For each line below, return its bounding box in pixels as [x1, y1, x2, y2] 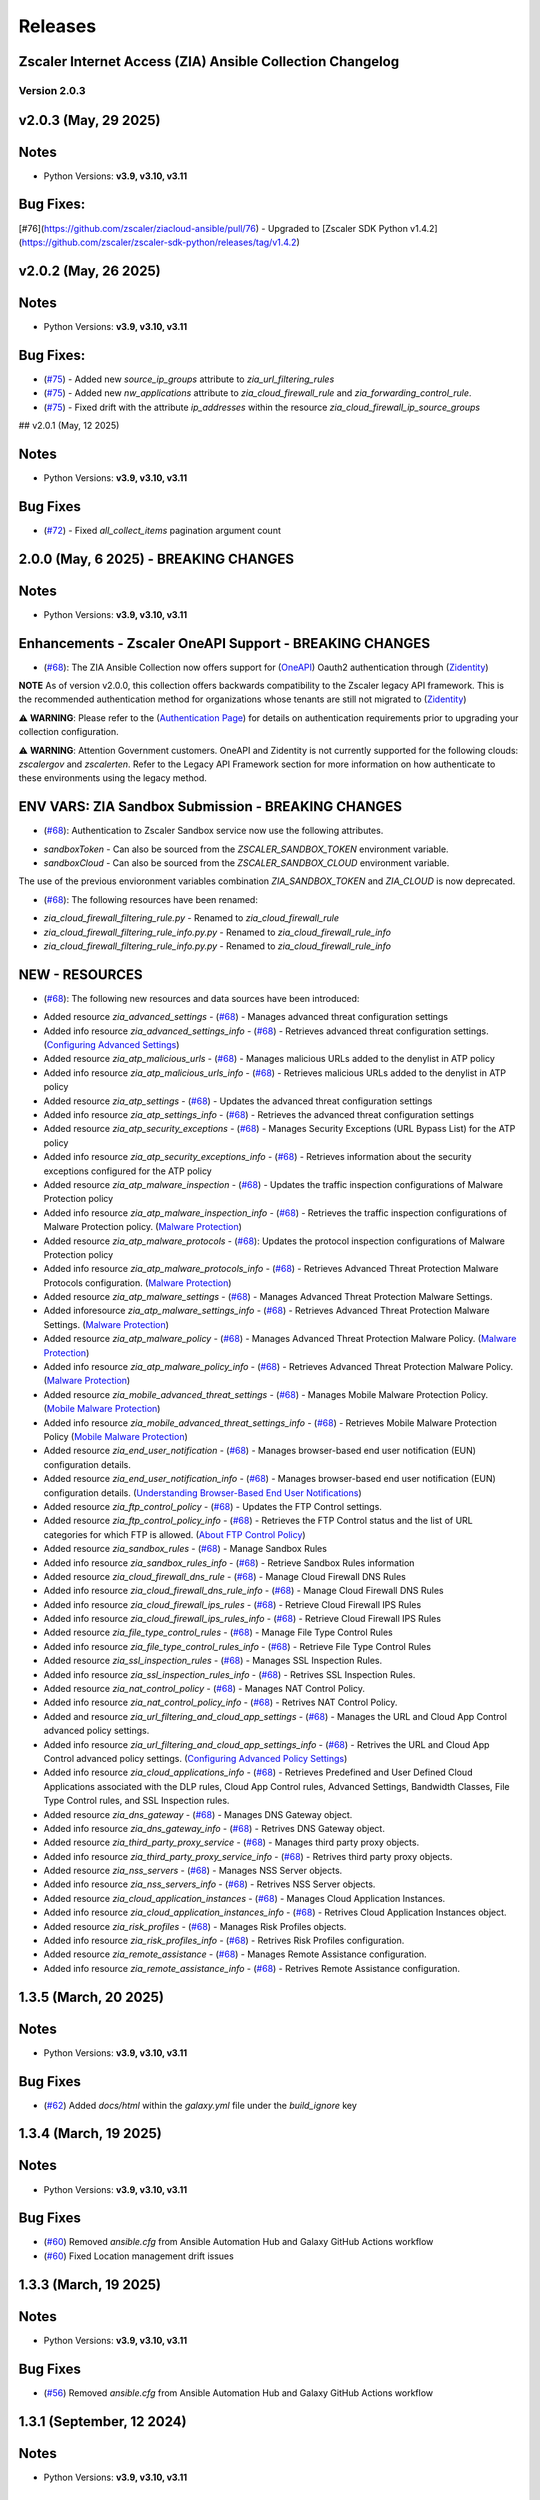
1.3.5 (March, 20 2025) [18, 1988, 165, 2005]
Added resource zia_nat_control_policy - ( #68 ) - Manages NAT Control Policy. [43, 1683, 365, 1695]
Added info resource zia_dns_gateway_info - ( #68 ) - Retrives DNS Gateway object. [43, 1822, 385, 1834]
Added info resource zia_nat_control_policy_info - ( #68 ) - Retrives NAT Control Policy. [43, 1696, 398, 1709]
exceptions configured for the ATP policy [43, 1165, 212, 1177]
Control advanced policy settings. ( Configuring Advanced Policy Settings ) [43, 1752, 348, 1764]
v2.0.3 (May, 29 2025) [18, 111, 161, 129]
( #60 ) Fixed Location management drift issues [43, 2250, 234, 2262]
